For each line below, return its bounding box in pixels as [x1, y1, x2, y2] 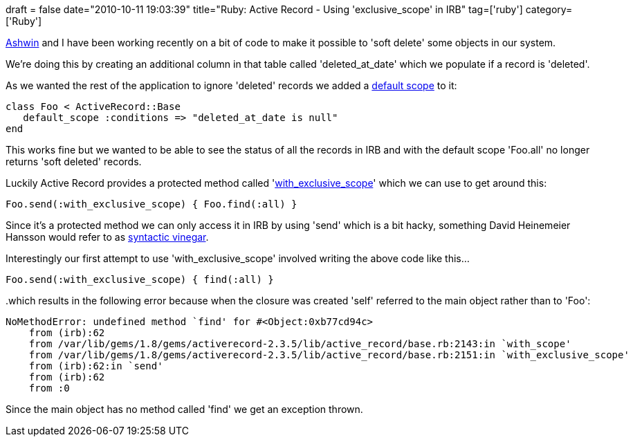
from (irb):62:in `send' [28, 360, 163, 371]
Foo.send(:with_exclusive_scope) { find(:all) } [6, 274, 274, 285]
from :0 [28, 383, 70, 394]
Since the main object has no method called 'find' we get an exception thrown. [6, 403, 363, 415]
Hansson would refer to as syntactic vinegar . [6, 231, 209, 243]
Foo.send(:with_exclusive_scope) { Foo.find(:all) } [6, 199, 297, 210]
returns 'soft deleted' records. [6, 156, 142, 167]
